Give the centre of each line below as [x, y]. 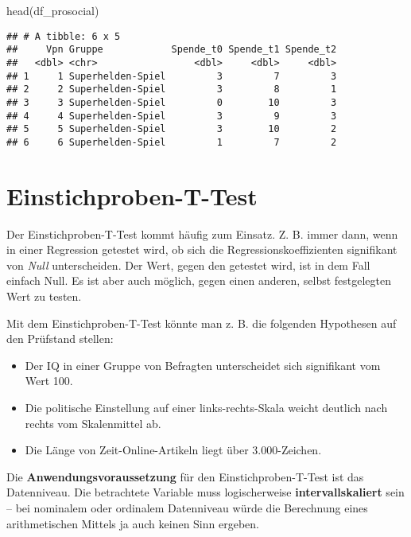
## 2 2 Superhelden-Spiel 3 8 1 [172, 89]
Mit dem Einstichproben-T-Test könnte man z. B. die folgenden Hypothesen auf [202, 323]
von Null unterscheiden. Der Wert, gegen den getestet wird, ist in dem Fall [188, 265]
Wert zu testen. [44, 296]
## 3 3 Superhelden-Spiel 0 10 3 [172, 102]
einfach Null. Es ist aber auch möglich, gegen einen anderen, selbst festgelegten [199, 280]
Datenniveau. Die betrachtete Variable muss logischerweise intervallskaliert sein [205, 492]
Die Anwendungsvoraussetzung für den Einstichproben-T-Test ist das [185, 476]
